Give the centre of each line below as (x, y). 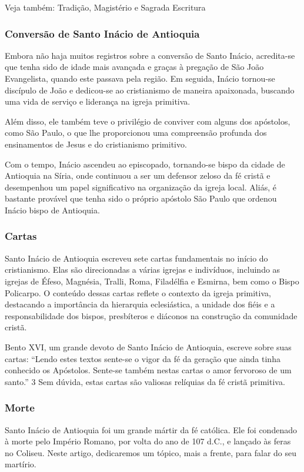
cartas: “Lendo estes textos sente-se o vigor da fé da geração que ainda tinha (143, 358)
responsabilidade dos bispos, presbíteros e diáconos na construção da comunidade (151, 315)
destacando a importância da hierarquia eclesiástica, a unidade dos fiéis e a (140, 304)
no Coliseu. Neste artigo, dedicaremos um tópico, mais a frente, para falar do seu (151, 452)
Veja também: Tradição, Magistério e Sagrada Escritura (105, 7)
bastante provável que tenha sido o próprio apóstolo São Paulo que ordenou (141, 198)
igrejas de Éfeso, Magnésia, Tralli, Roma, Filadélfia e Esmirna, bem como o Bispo (152, 281)
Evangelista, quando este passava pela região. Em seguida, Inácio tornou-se (140, 78)
